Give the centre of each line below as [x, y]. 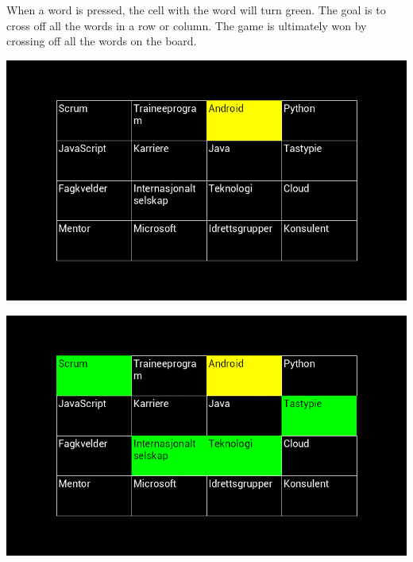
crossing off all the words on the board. [102, 41]
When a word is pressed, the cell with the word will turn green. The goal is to [196, 10]
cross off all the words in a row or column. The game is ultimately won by [187, 25]
